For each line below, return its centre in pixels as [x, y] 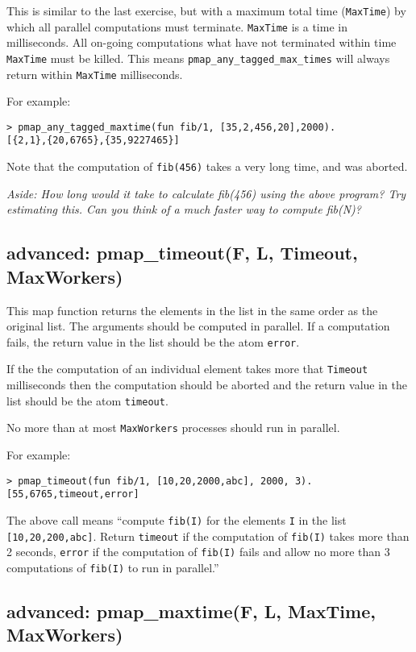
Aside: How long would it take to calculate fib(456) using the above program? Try [206, 193]
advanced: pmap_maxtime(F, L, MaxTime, [191, 610]
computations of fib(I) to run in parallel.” [113, 567]
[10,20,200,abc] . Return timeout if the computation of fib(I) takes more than [208, 536]
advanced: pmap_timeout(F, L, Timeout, [182, 253]
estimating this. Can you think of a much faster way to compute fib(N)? [184, 209]
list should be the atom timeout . [87, 400]
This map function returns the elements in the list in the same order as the [192, 310]
